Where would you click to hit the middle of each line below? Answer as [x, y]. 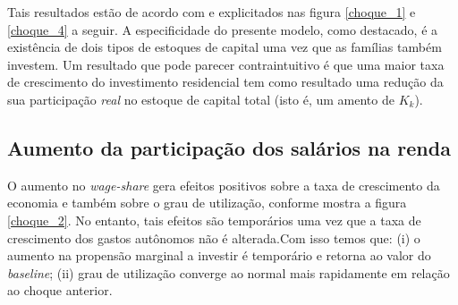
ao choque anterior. [60, 290]
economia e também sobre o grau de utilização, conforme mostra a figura [207, 203]
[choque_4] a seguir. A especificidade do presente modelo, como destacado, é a [223, 29]
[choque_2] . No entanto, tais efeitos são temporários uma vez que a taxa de [214, 220]
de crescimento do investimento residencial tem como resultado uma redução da [225, 82]
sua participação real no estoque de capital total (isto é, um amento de [201, 99]
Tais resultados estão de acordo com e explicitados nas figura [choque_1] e [212, 12]
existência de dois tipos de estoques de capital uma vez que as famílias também [225, 47]
